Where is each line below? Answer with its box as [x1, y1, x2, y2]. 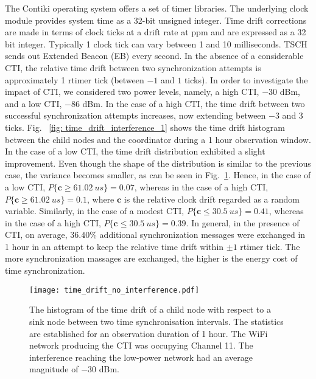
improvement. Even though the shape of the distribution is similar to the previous [5, 156, 311, 169]
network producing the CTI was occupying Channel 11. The [29, 339, 253, 352]
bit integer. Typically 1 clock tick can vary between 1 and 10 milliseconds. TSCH [5, 37, 307, 50]
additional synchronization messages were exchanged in [99, 228, 306, 241]
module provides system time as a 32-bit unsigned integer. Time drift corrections [5, 13, 307, 26]
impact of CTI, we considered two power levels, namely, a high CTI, [5, 85, 259, 98]
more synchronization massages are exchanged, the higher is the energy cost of [5, 252, 298, 265]
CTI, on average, [5, 228, 68, 241]
